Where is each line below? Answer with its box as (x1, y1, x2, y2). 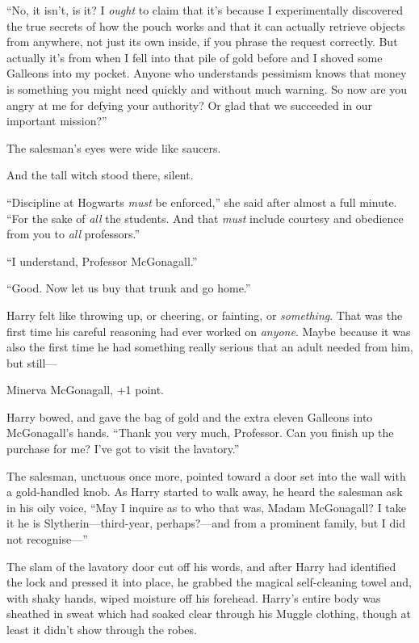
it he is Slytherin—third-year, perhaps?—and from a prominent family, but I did (6, 515, 405, 532)
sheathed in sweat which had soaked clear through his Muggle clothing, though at (6, 605, 411, 622)
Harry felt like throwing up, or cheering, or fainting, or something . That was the (6, 306, 403, 323)
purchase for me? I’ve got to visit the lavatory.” (6, 440, 240, 457)
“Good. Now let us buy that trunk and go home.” (6, 279, 251, 296)
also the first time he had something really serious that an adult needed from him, (6, 338, 413, 355)
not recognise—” (6, 531, 88, 548)
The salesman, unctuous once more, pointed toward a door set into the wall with (6, 467, 406, 484)
